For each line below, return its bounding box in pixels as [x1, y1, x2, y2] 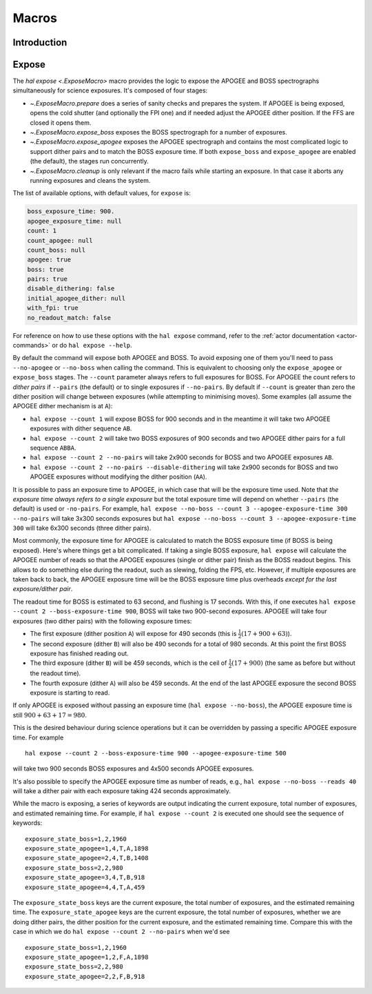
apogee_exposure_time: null [27, 217, 122, 225]
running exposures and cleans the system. [30, 176, 151, 184]
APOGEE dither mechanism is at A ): [12, 402, 113, 410]
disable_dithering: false [27, 285, 115, 292]
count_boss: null [27, 246, 86, 254]
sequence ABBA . [30, 444, 76, 452]
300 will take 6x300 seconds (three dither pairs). [12, 524, 152, 533]
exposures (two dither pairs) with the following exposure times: [12, 617, 192, 625]
